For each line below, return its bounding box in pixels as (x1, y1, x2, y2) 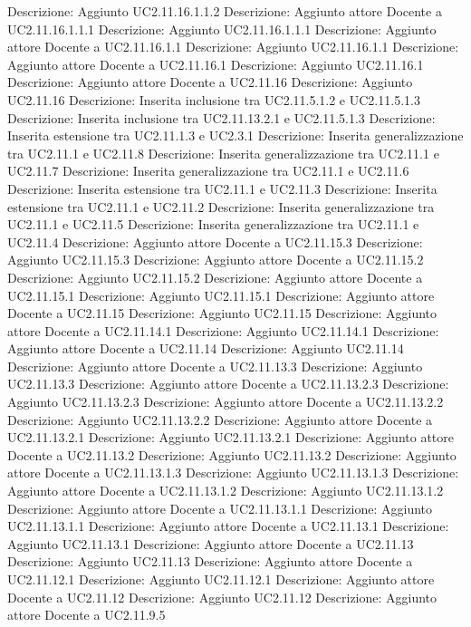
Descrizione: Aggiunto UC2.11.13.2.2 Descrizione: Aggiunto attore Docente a (7, 410, 433, 429)
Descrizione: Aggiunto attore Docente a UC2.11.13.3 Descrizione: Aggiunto (7, 356, 423, 375)
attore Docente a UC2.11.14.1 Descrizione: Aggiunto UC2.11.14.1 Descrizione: (7, 321, 439, 340)
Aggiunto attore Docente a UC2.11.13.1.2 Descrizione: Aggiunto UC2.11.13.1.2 (7, 481, 444, 500)
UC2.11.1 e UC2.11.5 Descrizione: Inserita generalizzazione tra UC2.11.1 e (7, 215, 419, 234)
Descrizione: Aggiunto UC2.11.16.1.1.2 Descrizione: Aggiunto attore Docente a (7, 2, 442, 20)
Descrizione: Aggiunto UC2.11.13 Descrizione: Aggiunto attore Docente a (7, 552, 413, 571)
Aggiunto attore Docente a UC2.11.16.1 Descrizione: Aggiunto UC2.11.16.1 (7, 54, 424, 73)
